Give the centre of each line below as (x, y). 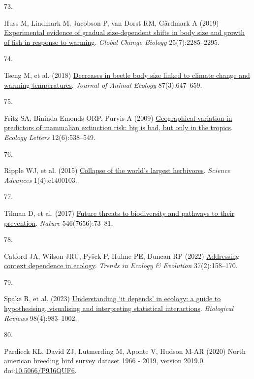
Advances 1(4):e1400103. (41, 180)
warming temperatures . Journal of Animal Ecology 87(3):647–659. (103, 85)
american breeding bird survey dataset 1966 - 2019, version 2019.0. (105, 361)
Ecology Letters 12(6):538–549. (50, 137)
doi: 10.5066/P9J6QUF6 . (40, 370)
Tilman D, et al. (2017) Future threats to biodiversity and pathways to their (119, 213)
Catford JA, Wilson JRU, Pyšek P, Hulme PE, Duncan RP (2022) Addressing (122, 256)
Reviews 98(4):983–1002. (41, 318)
